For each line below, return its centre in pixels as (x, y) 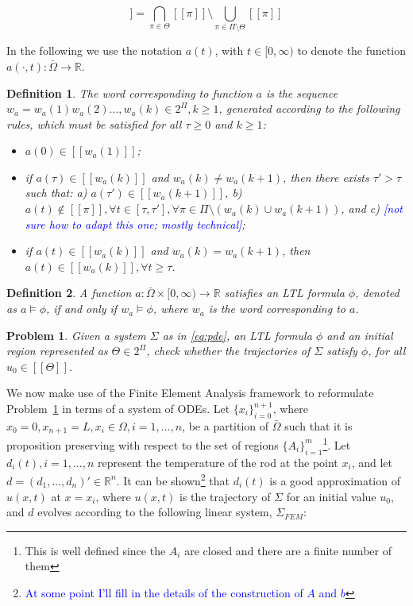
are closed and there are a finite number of (288, 550)
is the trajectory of (225, 496)
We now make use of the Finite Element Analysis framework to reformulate (190, 393)
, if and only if (82, 309)
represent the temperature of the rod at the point (218, 462)
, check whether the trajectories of (228, 351)
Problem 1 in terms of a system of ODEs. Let (118, 409)
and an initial (360, 335)
